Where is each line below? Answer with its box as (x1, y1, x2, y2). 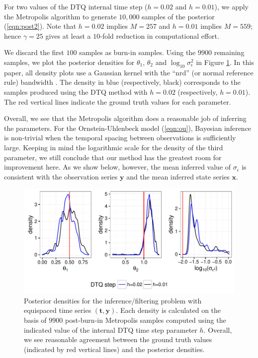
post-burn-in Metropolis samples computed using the (65, 315, 226, 325)
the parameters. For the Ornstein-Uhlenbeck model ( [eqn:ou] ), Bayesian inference (4, 122, 252, 133)
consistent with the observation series (4, 171, 118, 181)
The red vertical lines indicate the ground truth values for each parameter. (4, 96, 231, 107)
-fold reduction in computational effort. (100, 30, 219, 41)
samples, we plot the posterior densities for (4, 57, 135, 67)
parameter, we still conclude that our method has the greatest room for (4, 152, 222, 162)
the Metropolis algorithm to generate (4, 11, 117, 21)
